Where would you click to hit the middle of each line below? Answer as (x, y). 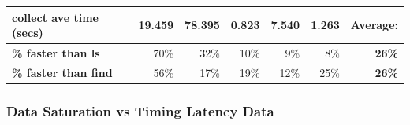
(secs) (28, 33)
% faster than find (62, 72)
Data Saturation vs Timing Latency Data (140, 110)
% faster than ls (56, 52)
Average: (374, 25)
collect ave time (55, 17)
